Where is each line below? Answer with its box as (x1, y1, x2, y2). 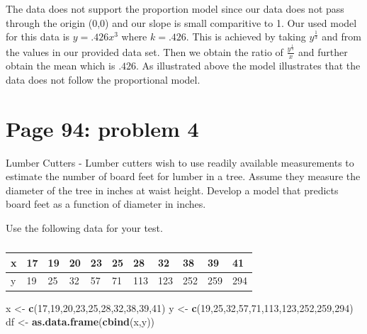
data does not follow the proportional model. (6, 72, 201, 87)
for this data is (6, 29, 70, 44)
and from (322, 29, 361, 44)
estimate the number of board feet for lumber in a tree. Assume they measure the (6, 169, 361, 184)
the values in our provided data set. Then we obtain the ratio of (6, 44, 283, 59)
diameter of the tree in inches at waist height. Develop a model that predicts (6, 182, 339, 197)
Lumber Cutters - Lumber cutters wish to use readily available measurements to (6, 155, 354, 169)
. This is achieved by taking (186, 29, 306, 44)
